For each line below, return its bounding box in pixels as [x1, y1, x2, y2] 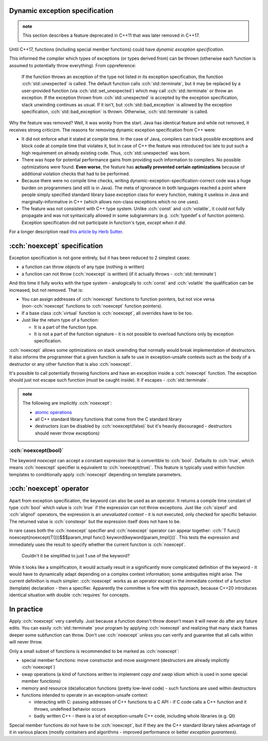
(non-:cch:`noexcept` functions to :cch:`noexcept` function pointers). [21, 303, 163, 309]
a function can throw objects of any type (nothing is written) [21, 264, 145, 270]
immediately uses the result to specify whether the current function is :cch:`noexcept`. [9, 541, 186, 547]
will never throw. [9, 639, 43, 645]
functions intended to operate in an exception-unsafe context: [21, 692, 148, 698]
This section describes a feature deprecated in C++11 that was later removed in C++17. [22, 32, 200, 38]
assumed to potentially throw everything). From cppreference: [9, 62, 136, 68]
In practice [9, 605, 43, 613]
